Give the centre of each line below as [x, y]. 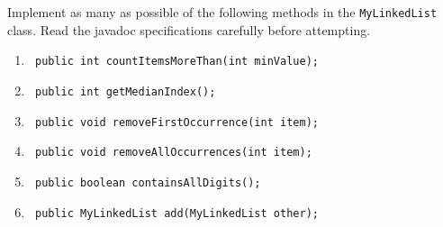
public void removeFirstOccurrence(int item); [176, 122]
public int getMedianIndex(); [125, 91]
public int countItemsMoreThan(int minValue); [176, 62]
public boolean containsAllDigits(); [148, 182]
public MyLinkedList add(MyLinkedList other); [176, 213]
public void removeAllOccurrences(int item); [173, 153]
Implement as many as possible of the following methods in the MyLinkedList [222, 12]
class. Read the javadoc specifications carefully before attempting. [189, 29]
